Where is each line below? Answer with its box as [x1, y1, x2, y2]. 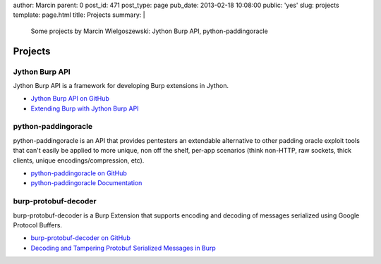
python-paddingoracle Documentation [30, 179, 143, 187]
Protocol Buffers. [13, 220, 63, 229]
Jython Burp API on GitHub [30, 94, 109, 103]
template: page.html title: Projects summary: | [13, 11, 145, 19]
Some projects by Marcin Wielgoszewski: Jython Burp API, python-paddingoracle [30, 27, 268, 35]
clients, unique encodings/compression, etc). [13, 156, 145, 165]
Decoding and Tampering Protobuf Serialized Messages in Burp [30, 244, 217, 252]
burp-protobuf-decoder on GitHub [30, 234, 131, 242]
